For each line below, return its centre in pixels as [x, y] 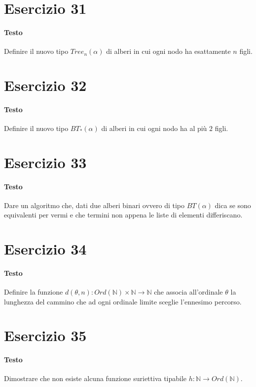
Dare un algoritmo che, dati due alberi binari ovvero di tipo [94, 205]
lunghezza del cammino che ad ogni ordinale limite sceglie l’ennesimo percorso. [123, 301]
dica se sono [233, 205]
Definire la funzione [34, 292]
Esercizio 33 [45, 162]
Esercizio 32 [45, 85]
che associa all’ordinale [188, 292]
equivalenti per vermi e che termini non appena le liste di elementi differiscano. [123, 215]
